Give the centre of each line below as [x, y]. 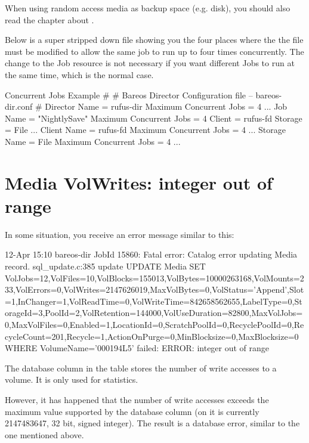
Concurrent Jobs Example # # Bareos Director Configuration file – [129, 95]
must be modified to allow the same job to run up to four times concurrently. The [154, 51]
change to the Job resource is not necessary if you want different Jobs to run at [150, 63]
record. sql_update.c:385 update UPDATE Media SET [105, 266]
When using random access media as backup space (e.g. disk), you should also [148, 8]
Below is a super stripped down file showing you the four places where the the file [154, 40]
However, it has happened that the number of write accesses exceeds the [137, 399]
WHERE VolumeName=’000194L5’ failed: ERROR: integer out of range [137, 348]
